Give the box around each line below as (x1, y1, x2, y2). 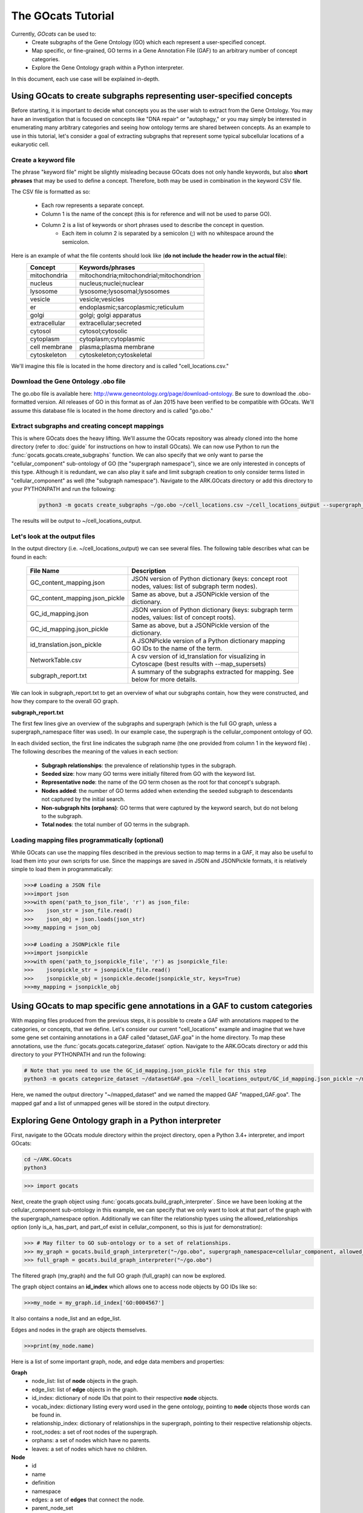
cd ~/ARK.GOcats (24, 1156, 73, 1163)
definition (31, 1479, 56, 1486)
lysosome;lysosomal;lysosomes (79, 287, 170, 295)
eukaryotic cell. (11, 140, 50, 148)
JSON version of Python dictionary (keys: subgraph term (131, 605, 293, 614)
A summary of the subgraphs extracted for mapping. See (131, 668, 294, 676)
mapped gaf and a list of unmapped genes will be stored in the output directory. (11, 1099, 211, 1107)
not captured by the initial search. (41, 796, 125, 803)
